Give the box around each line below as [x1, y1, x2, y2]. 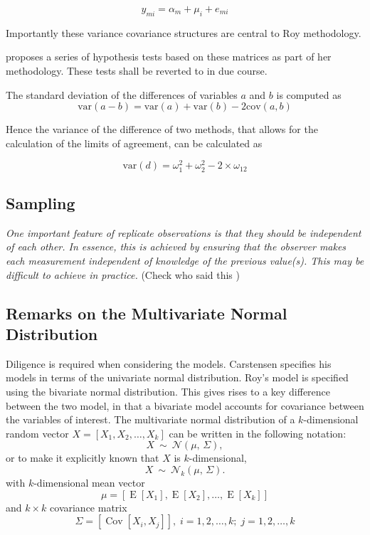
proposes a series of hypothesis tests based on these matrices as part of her [6, 49, 332, 64]
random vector [6, 425, 69, 440]
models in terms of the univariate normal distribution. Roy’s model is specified [6, 370, 349, 385]
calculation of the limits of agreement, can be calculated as [6, 135, 263, 150]
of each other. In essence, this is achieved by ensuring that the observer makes [6, 239, 347, 254]
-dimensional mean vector [33, 475, 145, 489]
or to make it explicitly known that [6, 450, 159, 465]
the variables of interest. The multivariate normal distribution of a [6, 412, 295, 427]
